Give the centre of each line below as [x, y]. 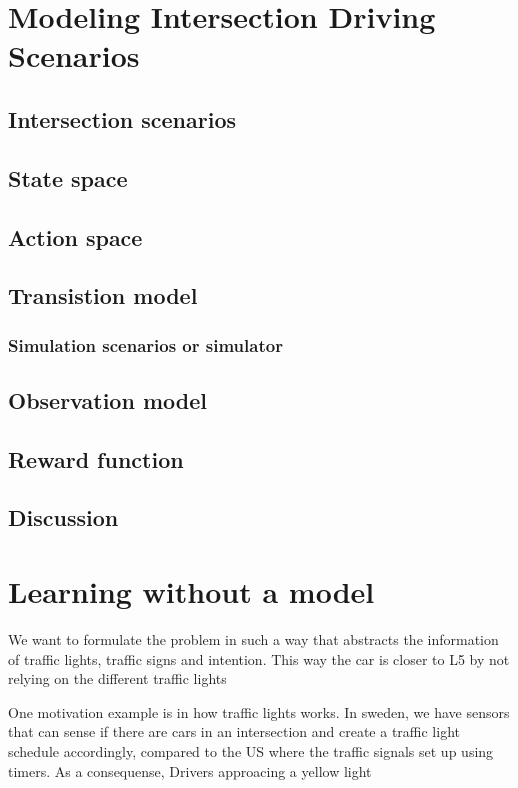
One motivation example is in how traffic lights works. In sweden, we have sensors [259, 711]
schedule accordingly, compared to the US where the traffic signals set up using [251, 750]
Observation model [107, 399]
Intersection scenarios [122, 118]
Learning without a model [191, 591]
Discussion [63, 517]
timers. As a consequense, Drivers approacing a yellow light [190, 770]
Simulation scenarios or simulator [145, 344]
